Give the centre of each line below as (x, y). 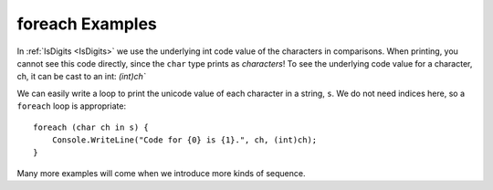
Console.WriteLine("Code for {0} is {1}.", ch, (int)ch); (184, 140)
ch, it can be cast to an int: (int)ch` (81, 77)
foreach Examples (87, 24)
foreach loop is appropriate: (72, 106)
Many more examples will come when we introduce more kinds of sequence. (161, 173)
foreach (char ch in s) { (91, 127)
